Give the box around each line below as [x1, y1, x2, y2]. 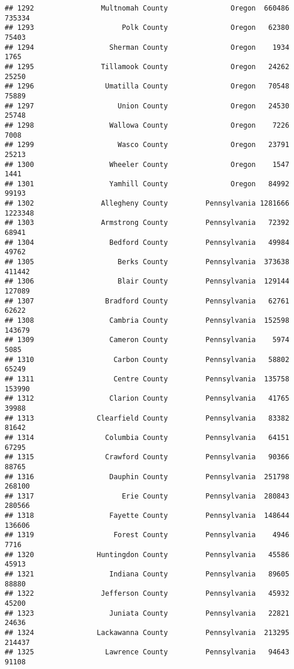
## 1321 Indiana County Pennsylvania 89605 [5, 570, 289, 579]
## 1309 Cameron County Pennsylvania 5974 [5, 336, 289, 344]
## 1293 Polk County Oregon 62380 [5, 23, 289, 32]
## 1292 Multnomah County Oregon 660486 [5, 4, 289, 12]
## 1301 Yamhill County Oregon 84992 [5, 179, 289, 188]
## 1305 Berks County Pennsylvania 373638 [5, 258, 289, 267]
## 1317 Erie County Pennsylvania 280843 [5, 491, 289, 500]
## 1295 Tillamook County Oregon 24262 [5, 62, 289, 71]
